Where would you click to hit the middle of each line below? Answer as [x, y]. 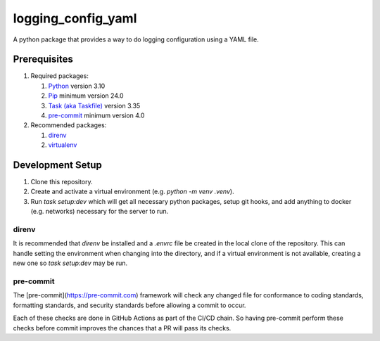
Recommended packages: [69, 125]
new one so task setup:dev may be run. [70, 263]
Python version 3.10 [77, 86]
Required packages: [60, 76]
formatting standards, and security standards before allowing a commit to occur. [129, 305]
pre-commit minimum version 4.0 [96, 115]
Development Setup [57, 165]
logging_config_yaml [75, 18]
